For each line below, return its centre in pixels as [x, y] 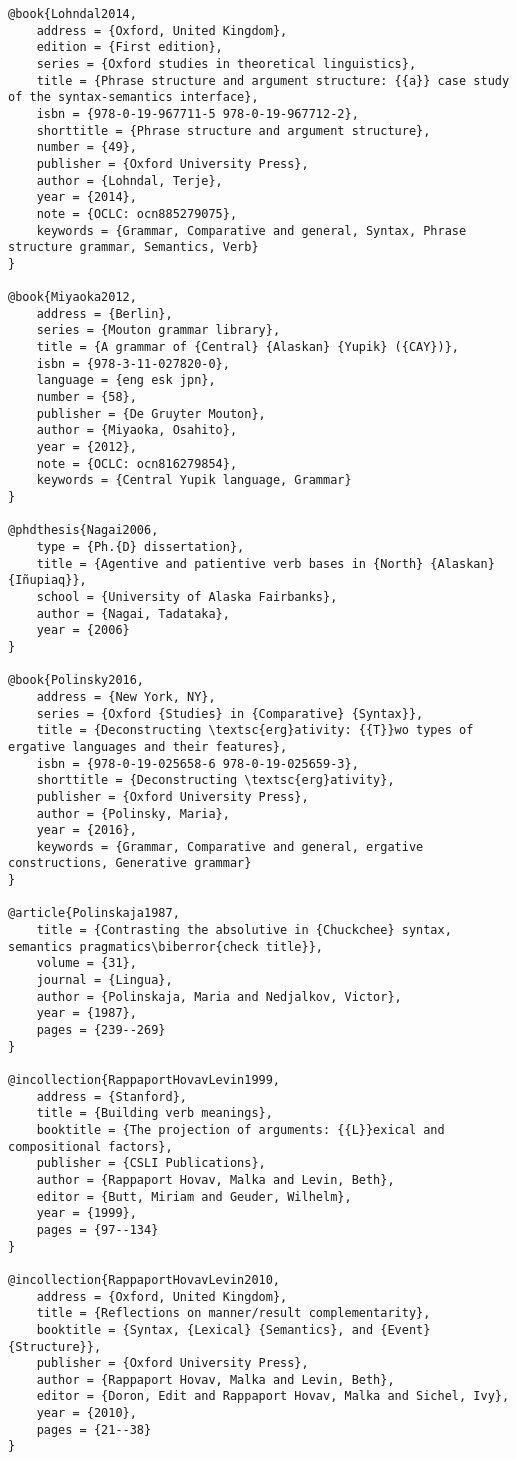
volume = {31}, [86, 963]
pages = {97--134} [97, 1229]
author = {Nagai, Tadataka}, [133, 613]
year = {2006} [83, 630]
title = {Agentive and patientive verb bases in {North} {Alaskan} [265, 563]
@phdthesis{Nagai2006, [83, 530]
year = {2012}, [86, 447]
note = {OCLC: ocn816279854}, [137, 463]
